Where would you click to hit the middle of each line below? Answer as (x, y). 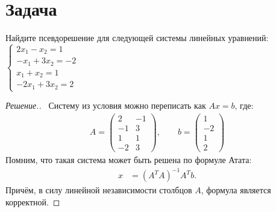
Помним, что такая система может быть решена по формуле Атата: (129, 159)
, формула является (236, 190)
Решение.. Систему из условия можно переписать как (106, 105)
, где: (244, 105)
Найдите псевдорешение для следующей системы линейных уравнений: (137, 38)
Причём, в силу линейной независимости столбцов (99, 190)
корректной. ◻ (33, 201)
